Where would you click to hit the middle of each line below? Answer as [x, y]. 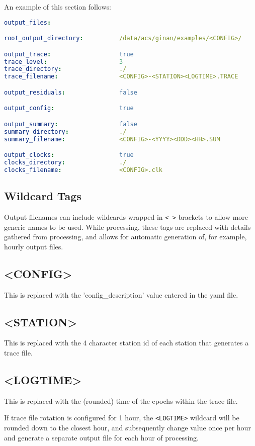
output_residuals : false [71, 92]
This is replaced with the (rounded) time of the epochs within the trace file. [121, 400]
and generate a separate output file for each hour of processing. [101, 437]
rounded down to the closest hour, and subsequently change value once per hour [127, 428]
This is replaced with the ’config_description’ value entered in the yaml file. [121, 294]
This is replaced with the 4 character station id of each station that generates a [126, 343]
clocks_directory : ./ [65, 163]
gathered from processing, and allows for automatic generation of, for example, [125, 237]
